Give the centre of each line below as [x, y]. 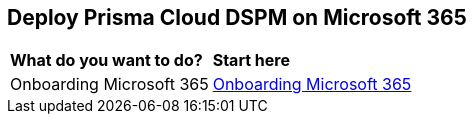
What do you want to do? [106, 60]
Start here [251, 60]
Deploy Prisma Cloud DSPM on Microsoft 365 [237, 17]
